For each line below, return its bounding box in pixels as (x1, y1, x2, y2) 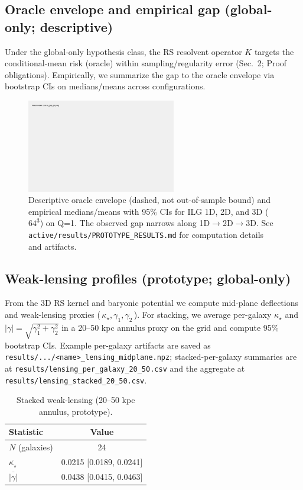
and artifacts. (28, 240, 77, 252)
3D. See (246, 217, 273, 229)
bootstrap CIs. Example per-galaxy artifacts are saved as (5, 339, 211, 351)
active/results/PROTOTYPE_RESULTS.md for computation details (28, 228, 264, 241)
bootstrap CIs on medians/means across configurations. (5, 80, 206, 92)
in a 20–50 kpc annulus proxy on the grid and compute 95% (61, 321, 279, 333)
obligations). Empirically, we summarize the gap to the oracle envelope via (5, 68, 275, 80)
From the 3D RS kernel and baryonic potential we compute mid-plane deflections (5, 296, 298, 309)
